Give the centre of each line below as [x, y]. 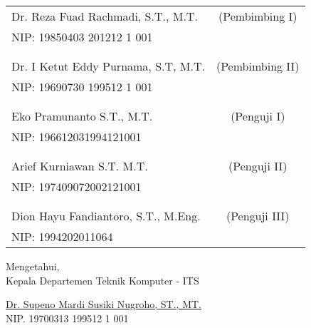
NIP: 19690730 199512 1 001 [82, 87]
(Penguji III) [258, 216]
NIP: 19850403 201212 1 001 [82, 37]
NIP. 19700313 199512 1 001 [67, 318]
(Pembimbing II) [258, 66]
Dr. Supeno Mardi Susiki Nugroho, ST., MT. [104, 304]
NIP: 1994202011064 [62, 236]
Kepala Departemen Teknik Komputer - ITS [102, 280]
